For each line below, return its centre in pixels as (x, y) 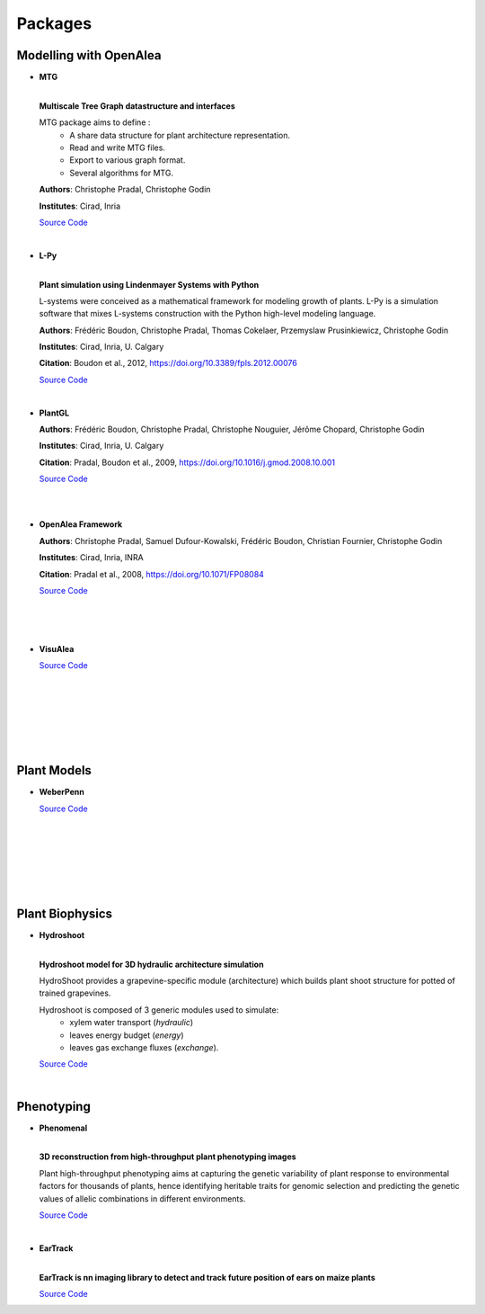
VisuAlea (57, 648)
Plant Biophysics (64, 913)
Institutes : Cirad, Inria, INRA (91, 558)
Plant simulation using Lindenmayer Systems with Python (149, 284)
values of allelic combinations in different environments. (142, 1198)
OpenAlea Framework (81, 524)
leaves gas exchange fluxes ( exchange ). (144, 1047)
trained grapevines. (75, 993)
